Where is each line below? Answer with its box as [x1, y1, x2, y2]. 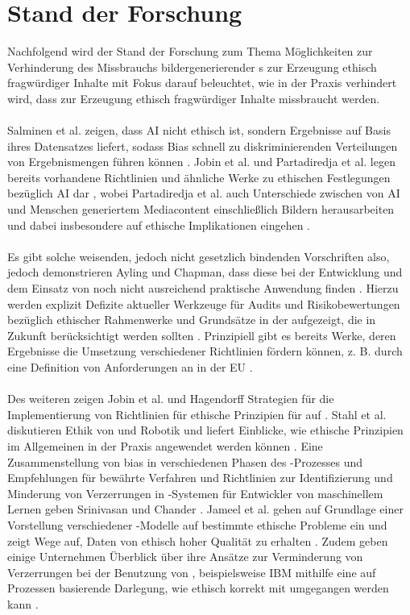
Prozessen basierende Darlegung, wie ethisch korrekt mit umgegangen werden [7, 580, 389, 596]
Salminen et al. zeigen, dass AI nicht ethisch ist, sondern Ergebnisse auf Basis [7, 122, 391, 139]
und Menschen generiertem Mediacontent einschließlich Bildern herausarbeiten [7, 201, 395, 218]
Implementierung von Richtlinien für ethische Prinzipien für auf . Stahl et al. [7, 405, 387, 422]
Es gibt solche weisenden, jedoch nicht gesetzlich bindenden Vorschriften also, [7, 247, 390, 264]
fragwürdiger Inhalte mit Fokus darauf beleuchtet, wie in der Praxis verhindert [7, 74, 397, 91]
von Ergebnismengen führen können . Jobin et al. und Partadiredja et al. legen [7, 153, 396, 170]
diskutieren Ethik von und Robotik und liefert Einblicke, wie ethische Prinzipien [7, 422, 404, 438]
